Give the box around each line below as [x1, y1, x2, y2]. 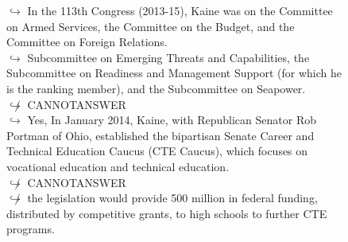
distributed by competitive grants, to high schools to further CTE [6, 205, 327, 221]
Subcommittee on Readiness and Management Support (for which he [6, 64, 342, 81]
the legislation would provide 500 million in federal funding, [27, 189, 318, 206]
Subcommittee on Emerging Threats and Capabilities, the [27, 49, 310, 65]
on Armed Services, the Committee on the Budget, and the [6, 18, 295, 34]
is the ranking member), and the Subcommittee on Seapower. [6, 80, 306, 96]
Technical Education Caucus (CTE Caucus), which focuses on [6, 142, 308, 159]
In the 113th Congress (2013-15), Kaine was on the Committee [27, 2, 333, 18]
